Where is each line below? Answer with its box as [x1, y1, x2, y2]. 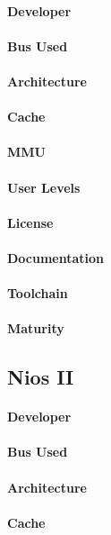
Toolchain [7, 284, 68, 303]
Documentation [7, 248, 105, 267]
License [7, 213, 54, 231]
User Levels [7, 177, 81, 196]
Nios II [7, 363, 74, 391]
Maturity [7, 319, 64, 338]
